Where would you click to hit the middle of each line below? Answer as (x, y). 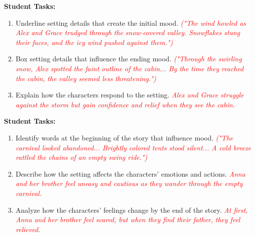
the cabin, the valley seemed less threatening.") (86, 78)
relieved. (28, 229)
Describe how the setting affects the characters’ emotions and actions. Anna (130, 173)
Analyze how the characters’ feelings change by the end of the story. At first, (132, 210)
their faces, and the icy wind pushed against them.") (94, 42)
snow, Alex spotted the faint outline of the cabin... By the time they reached (129, 68)
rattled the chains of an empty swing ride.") (81, 157)
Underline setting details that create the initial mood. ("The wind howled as (131, 23)
